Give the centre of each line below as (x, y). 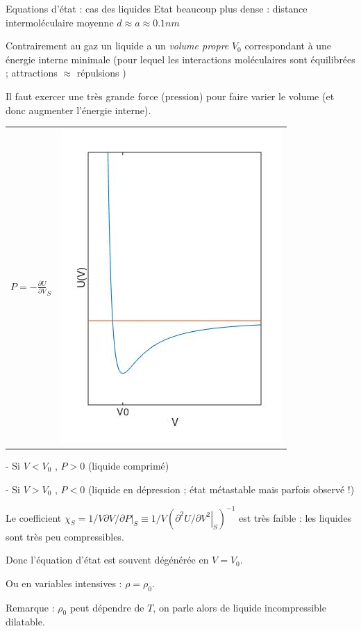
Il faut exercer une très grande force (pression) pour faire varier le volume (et (170, 96)
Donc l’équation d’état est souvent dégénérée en (107, 560)
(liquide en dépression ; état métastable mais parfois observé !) (221, 489)
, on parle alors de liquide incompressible (240, 607)
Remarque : (30, 607)
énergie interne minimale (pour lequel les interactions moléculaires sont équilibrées (180, 59)
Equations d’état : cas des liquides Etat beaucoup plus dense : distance (157, 8)
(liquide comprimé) (128, 465)
